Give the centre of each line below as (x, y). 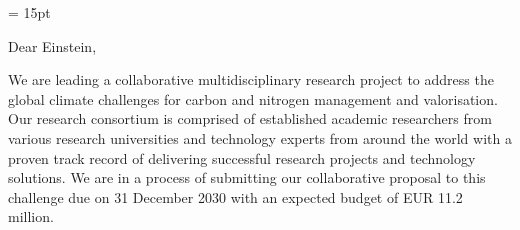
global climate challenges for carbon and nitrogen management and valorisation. (253, 98)
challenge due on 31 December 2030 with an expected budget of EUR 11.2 (235, 196)
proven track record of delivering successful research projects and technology (242, 157)
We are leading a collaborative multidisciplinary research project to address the (251, 79)
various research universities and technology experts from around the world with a (260, 137)
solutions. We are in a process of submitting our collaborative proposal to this (247, 177)
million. (31, 216)
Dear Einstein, (52, 45)
